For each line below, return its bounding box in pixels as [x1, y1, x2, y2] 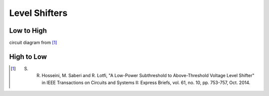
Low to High [9, 26, 47, 35]
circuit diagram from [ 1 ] [9, 40, 57, 46]
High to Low [9, 52, 47, 61]
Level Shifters [9, 7, 68, 18]
